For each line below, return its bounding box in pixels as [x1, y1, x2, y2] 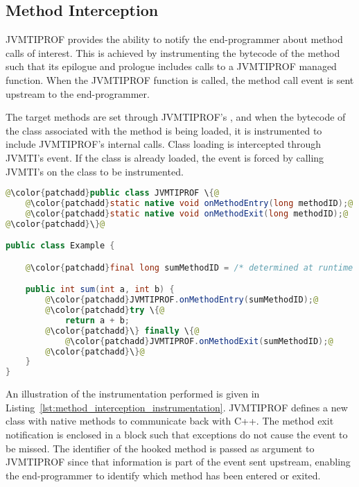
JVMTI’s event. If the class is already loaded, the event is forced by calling [6, 150, 324, 164]
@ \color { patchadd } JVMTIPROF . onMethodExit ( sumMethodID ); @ [64, 336, 333, 346]
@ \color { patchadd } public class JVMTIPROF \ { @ [6, 188, 219, 198]
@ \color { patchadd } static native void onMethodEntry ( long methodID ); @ [25, 198, 353, 209]
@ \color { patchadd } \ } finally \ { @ [45, 325, 200, 336]
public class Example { [6, 241, 115, 251]
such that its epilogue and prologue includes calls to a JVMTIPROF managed [6, 59, 337, 74]
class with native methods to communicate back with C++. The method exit [6, 413, 334, 428]
